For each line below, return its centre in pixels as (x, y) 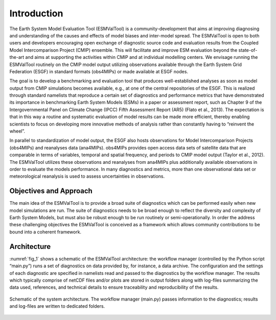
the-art (17, 57)
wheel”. (17, 131)
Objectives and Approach (51, 191)
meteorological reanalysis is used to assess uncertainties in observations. (87, 176)
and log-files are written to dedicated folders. (57, 306)
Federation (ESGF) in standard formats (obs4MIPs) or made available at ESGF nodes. (99, 71)
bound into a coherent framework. (45, 232)
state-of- (248, 50)
